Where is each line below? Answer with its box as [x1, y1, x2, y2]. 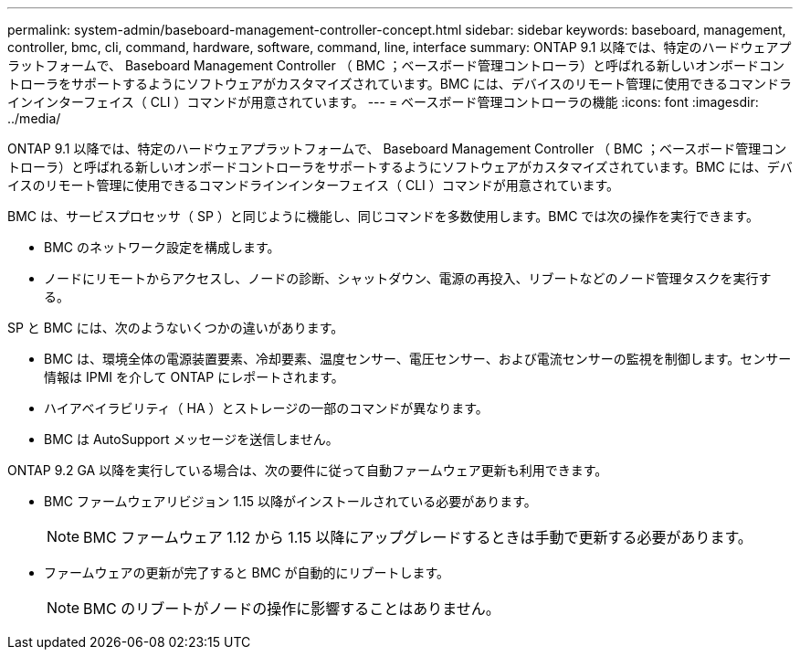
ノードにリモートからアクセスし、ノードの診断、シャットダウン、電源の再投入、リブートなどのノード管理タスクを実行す [44, 270, 772, 286]
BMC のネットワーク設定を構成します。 [44, 239, 280, 255]
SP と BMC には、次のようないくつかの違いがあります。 [7, 320, 344, 335]
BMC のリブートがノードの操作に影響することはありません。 [83, 599, 500, 618]
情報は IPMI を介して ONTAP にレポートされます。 [44, 369, 344, 385]
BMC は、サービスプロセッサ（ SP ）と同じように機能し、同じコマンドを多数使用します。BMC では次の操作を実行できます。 [7, 208, 759, 224]
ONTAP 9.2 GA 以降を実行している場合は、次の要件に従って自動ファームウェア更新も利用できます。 [7, 462, 608, 478]
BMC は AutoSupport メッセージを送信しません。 [44, 431, 339, 447]
